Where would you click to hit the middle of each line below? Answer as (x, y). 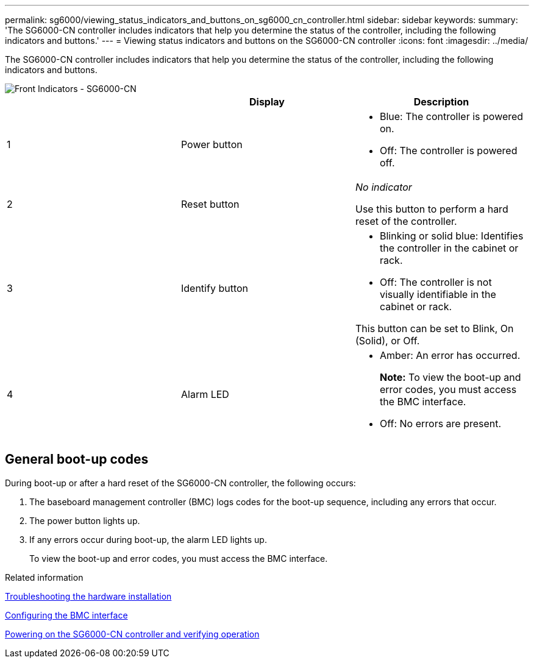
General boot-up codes (77, 459)
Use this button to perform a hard (432, 209)
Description (441, 102)
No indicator (383, 187)
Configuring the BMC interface (66, 615)
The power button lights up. (85, 520)
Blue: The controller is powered (451, 116)
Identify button (214, 288)
